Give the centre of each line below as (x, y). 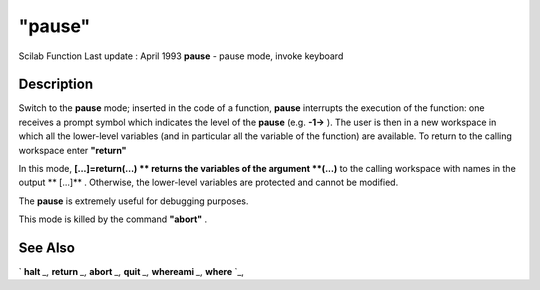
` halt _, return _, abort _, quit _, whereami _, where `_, (131, 272)
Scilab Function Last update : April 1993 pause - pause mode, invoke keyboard (181, 56)
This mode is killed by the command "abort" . (113, 219)
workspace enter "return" (72, 150)
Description (56, 84)
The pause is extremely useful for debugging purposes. (133, 201)
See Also (46, 248)
